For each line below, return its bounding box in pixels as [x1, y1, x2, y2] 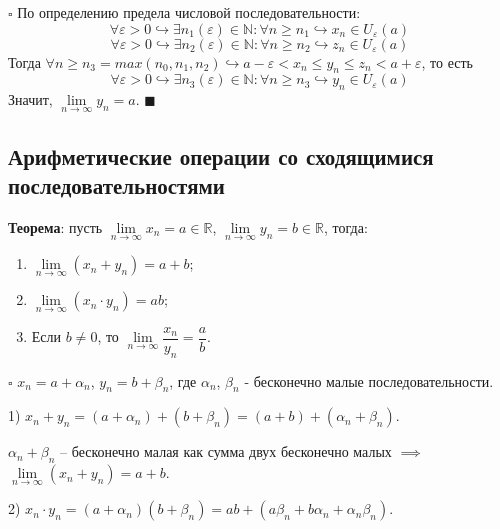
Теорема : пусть [8, 217, 103, 237]
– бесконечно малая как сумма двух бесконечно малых [60, 441, 392, 462]
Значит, [8, 89, 53, 110]
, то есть [421, 51, 473, 72]
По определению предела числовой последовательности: [17, 2, 361, 22]
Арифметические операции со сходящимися [8, 140, 434, 171]
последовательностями [8, 170, 225, 201]
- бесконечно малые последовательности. [244, 370, 494, 391]
